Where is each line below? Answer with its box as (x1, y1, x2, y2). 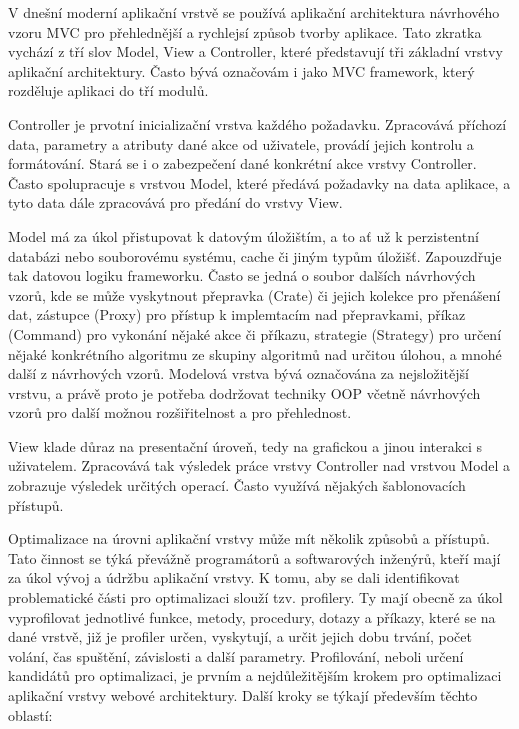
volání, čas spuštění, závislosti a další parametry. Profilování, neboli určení (8, 645, 464, 666)
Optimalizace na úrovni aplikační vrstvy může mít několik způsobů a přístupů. (8, 528, 490, 549)
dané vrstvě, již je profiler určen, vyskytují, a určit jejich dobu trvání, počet (8, 626, 473, 647)
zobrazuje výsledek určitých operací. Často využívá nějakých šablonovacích (8, 475, 466, 496)
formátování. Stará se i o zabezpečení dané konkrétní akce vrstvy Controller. (8, 153, 477, 174)
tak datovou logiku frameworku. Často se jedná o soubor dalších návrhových (8, 265, 476, 286)
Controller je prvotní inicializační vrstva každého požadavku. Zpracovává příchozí (8, 113, 507, 134)
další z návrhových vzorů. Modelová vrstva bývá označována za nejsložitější (8, 363, 469, 384)
